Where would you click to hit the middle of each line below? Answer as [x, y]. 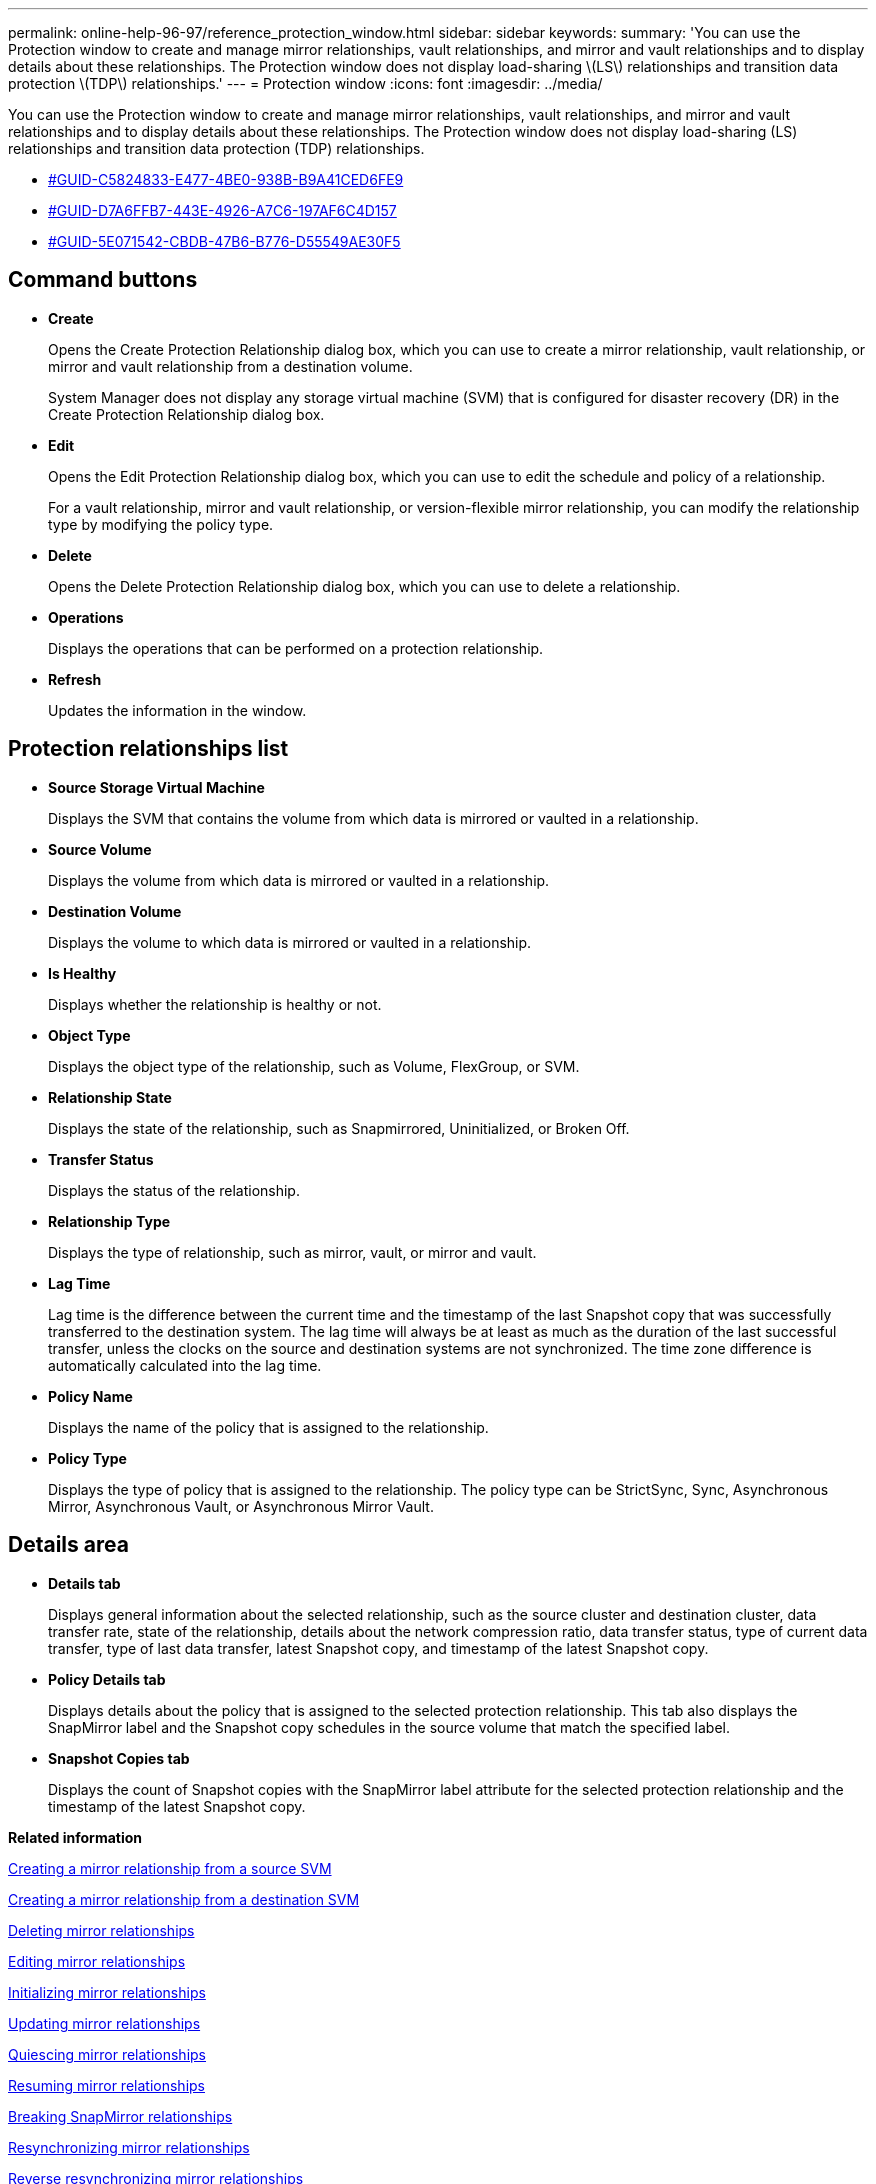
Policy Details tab [107, 1679]
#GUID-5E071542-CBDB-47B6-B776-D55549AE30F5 [224, 241]
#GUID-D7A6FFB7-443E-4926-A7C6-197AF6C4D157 [222, 210]
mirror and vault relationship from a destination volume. [230, 366]
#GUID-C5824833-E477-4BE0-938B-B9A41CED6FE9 [226, 179]
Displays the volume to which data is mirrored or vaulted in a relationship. [290, 942]
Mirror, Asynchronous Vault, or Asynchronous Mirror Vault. [241, 1506]
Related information [75, 1837]
